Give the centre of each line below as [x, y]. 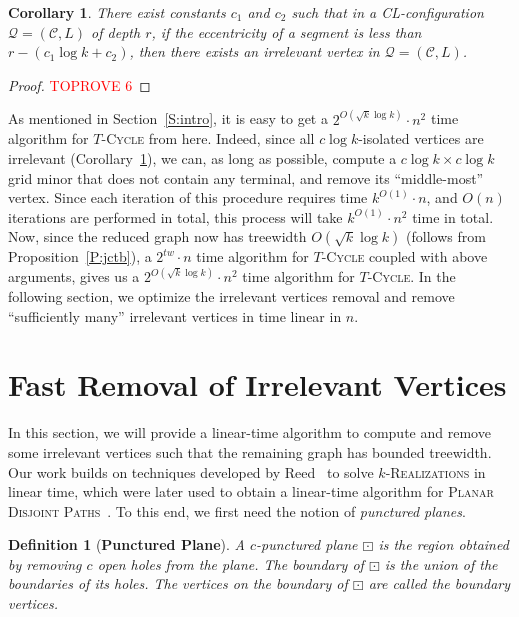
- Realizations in [435, 471]
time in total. [453, 216]
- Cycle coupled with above [404, 256]
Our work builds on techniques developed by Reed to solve [191, 471]
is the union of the [441, 563]
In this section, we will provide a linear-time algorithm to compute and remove [249, 432]
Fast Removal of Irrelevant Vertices [257, 384]
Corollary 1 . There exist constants [117, 12]
